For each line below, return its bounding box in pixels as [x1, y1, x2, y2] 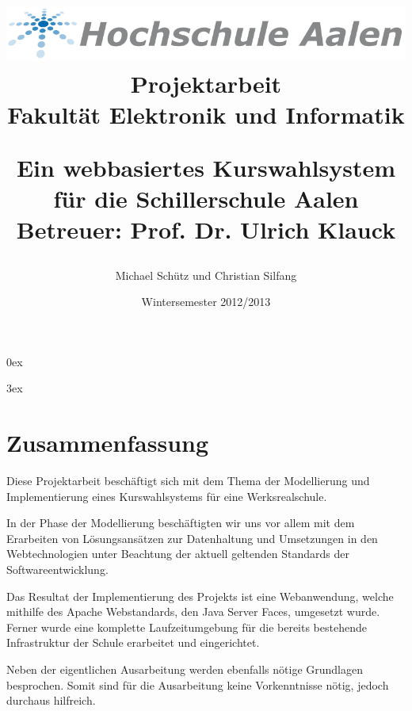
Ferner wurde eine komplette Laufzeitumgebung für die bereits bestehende [6, 618, 367, 635]
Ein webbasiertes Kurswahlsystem [16, 151, 396, 184]
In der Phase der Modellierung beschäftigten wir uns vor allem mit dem [6, 514, 355, 531]
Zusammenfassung [6, 426, 209, 459]
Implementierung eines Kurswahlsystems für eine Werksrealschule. [6, 487, 327, 504]
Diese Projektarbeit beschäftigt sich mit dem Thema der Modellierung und [6, 472, 370, 489]
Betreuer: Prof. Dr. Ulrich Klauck [16, 213, 396, 246]
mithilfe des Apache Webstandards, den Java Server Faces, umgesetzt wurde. [6, 603, 380, 620]
